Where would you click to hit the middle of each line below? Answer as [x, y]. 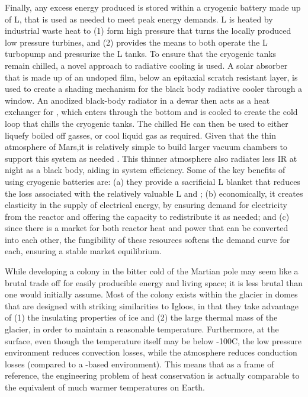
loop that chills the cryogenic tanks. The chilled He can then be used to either [147, 123]
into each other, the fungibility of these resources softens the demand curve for [147, 239]
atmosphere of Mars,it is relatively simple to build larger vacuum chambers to [146, 147]
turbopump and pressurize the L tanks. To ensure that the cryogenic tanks [141, 54]
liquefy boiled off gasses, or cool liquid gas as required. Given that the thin [140, 135]
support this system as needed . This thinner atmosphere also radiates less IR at [151, 158]
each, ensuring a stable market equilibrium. [83, 251]
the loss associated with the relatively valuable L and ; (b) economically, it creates [154, 193]
